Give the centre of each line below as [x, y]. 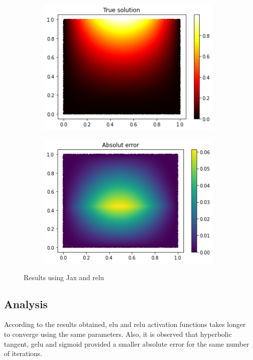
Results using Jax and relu [64, 277]
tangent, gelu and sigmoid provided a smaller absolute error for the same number [127, 343]
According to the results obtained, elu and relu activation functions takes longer [125, 324]
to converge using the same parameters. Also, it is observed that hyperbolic [118, 334]
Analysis [26, 304]
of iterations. [23, 353]
